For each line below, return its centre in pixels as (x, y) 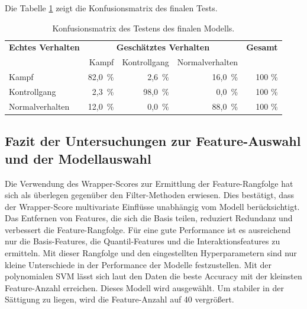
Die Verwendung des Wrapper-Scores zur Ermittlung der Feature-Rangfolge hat (149, 183)
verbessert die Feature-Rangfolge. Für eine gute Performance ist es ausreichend (148, 229)
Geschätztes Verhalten (163, 47)
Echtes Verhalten (44, 47)
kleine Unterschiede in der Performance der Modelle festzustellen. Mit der (138, 264)
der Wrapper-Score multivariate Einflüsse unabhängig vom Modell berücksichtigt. (152, 206)
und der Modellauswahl (78, 158)
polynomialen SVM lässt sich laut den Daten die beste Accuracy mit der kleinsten (153, 276)
